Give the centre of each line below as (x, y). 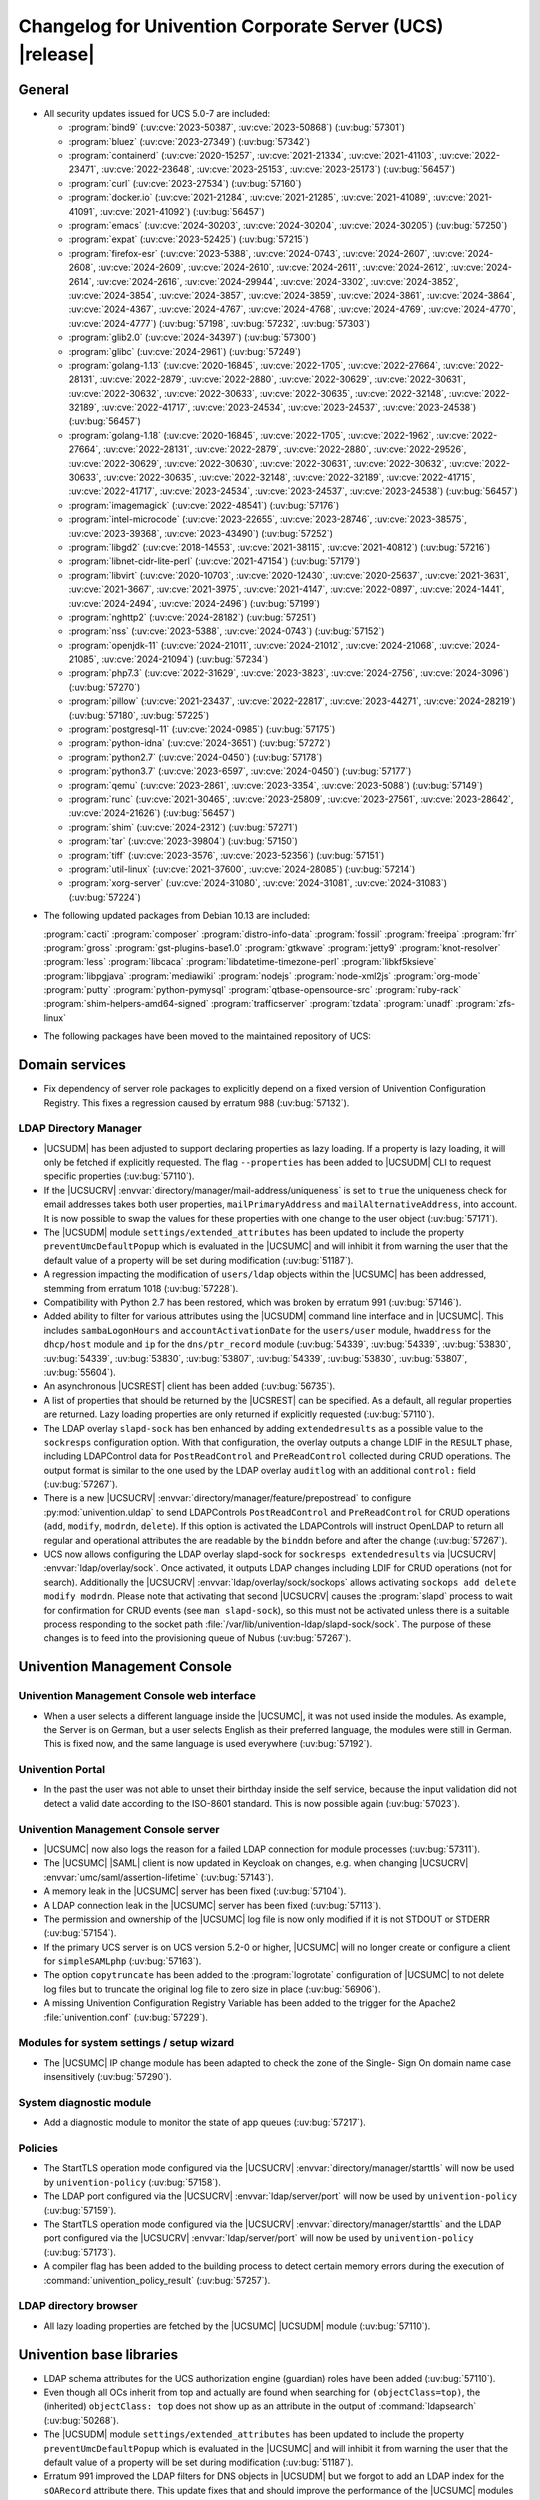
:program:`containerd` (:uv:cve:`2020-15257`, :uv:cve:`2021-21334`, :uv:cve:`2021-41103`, (252, 156)
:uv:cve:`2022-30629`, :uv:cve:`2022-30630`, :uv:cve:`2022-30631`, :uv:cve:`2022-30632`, (257, 463)
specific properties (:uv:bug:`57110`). (119, 1176)
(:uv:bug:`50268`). (81, 2420)
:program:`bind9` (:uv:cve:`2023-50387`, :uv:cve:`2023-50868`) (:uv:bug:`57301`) (236, 127)
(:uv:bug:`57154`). (80, 1933)
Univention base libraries (98, 2354)
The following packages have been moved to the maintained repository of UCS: (207, 1036)
